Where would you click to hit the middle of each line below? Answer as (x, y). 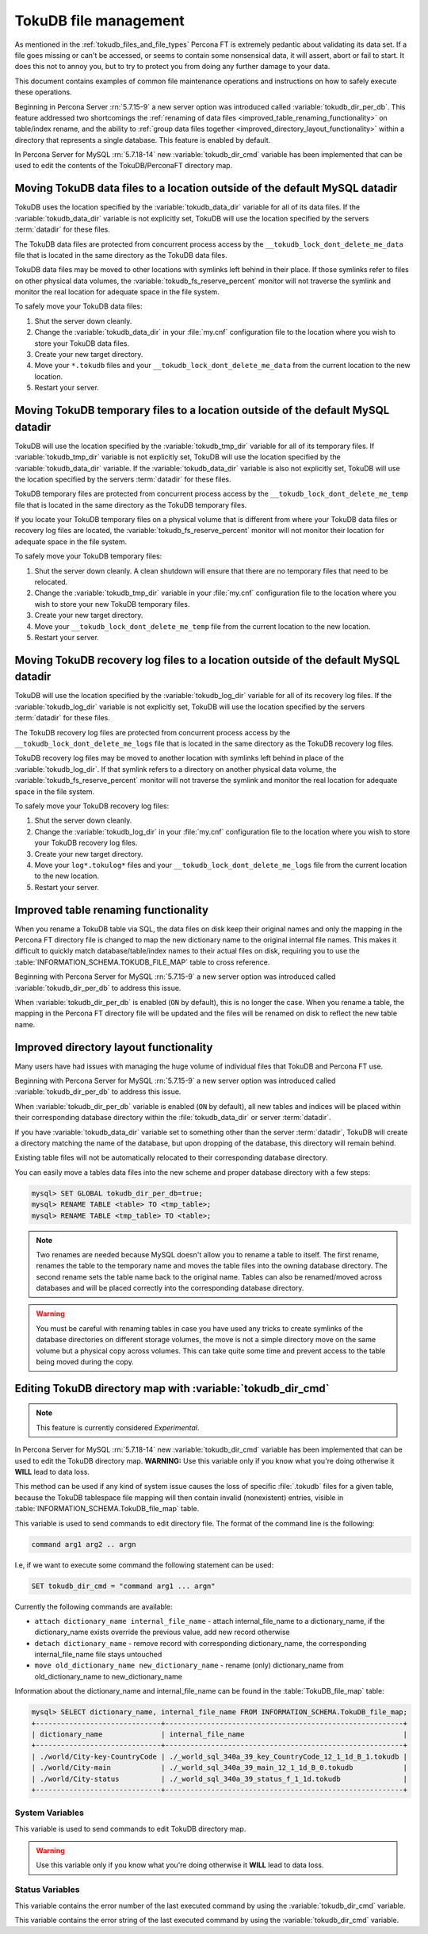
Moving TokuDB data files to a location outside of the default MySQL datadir (206, 188)
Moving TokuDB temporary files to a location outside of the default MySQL (202, 411)
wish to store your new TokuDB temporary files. (112, 604)
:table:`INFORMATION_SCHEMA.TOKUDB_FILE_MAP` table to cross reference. (142, 962)
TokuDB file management (100, 21)
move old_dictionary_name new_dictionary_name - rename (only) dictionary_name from (189, 1665)
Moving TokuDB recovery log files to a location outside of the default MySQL (207, 660)
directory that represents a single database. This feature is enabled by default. (143, 140)
